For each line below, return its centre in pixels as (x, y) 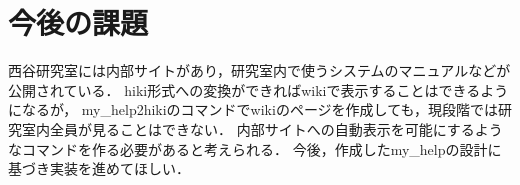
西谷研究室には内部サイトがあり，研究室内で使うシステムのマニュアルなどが (259, 70)
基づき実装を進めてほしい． (99, 168)
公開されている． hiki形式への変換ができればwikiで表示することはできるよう (258, 89)
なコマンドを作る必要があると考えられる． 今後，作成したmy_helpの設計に (255, 148)
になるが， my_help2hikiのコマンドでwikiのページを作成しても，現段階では (253, 109)
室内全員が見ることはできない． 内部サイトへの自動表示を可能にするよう (262, 128)
